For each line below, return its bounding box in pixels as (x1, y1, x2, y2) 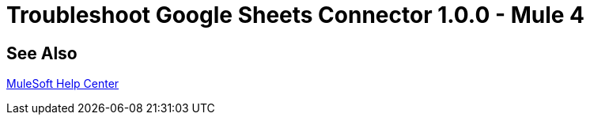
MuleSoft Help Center (6, 77, 119, 91)
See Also (6, 43, 78, 63)
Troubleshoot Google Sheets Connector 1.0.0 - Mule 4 (6, 2, 584, 28)
